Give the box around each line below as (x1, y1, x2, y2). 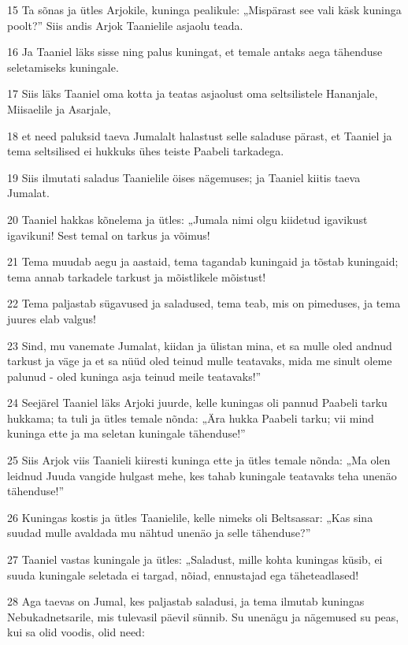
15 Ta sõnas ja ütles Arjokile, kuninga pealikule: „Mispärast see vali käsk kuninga (7, 2, 402, 17)
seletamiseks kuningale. (7, 58, 119, 75)
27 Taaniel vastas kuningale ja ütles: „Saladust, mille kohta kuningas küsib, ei (7, 551, 383, 568)
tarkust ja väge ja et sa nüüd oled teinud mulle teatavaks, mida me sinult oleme (7, 352, 392, 369)
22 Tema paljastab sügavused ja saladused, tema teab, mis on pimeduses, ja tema (7, 295, 401, 311)
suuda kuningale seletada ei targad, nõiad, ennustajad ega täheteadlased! (7, 566, 359, 583)
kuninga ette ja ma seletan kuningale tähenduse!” (7, 425, 246, 442)
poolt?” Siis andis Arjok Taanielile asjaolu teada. (7, 17, 243, 33)
